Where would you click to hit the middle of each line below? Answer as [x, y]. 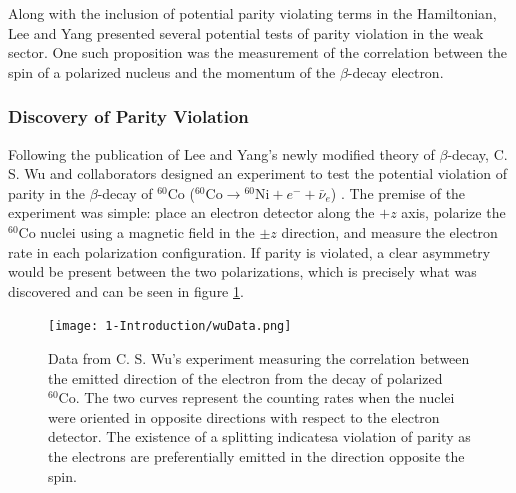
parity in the [47, 192]
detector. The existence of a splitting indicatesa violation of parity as [259, 436]
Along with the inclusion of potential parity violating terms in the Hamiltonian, [252, 13]
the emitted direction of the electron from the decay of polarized [245, 377]
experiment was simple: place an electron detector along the [191, 212]
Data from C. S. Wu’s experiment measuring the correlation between [259, 358]
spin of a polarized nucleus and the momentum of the [172, 71]
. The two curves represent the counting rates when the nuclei [265, 397]
